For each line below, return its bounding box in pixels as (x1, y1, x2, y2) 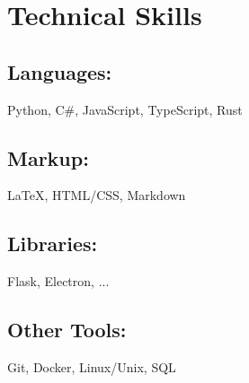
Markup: (7, 144, 89, 171)
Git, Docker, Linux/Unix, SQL (7, 357, 176, 376)
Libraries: (7, 230, 98, 257)
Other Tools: (7, 316, 127, 344)
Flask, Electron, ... (7, 272, 110, 291)
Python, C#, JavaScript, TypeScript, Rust (7, 100, 243, 118)
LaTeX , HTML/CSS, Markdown (7, 186, 186, 205)
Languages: (7, 57, 112, 85)
